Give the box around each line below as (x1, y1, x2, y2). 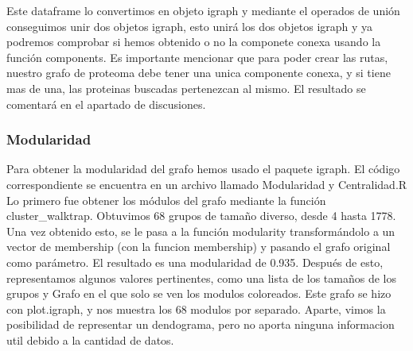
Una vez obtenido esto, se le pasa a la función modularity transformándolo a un (6, 222, 395, 239)
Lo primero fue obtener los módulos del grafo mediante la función (6, 191, 326, 208)
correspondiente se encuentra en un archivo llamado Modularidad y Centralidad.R (6, 175, 407, 192)
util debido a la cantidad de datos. (6, 331, 174, 348)
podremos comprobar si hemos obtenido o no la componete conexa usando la (6, 33, 381, 50)
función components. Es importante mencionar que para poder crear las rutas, (6, 48, 388, 65)
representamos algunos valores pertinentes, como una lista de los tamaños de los (6, 269, 397, 286)
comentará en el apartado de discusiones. (6, 95, 206, 112)
